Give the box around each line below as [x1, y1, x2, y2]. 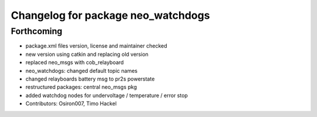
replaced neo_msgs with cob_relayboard [25, 59, 124, 66]
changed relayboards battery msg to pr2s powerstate [25, 75, 155, 82]
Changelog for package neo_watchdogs [11, 9, 210, 22]
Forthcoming [11, 26, 63, 36]
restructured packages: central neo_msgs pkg [25, 83, 137, 91]
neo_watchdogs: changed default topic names [25, 67, 138, 74]
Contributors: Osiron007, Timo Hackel [25, 100, 117, 107]
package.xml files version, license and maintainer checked [25, 42, 167, 49]
